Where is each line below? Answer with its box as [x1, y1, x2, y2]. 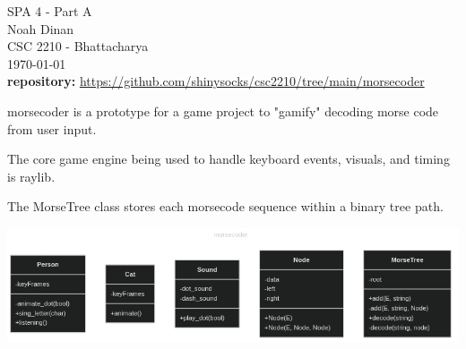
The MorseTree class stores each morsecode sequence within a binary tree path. [7, 197, 444, 216]
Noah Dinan [7, 19, 74, 38]
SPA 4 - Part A [7, 2, 92, 20]
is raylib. [7, 166, 56, 185]
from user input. [7, 119, 97, 138]
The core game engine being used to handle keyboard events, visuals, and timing [7, 149, 450, 168]
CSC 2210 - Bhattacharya [7, 37, 149, 55]
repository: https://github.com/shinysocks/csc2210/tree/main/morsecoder [7, 72, 425, 90]
